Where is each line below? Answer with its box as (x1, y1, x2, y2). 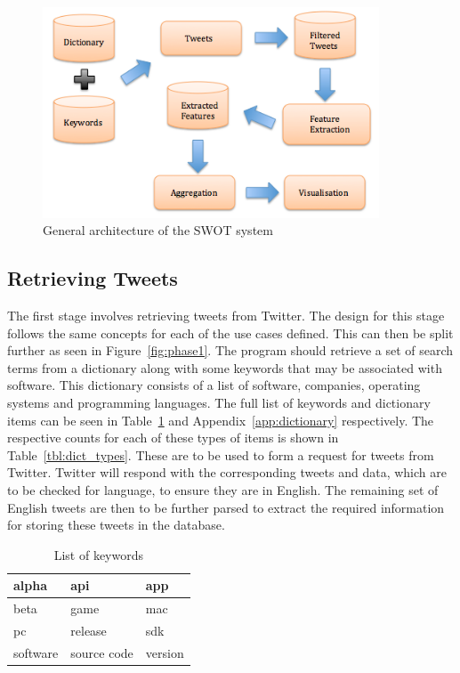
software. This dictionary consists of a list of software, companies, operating (7, 376, 421, 394)
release (70, 621, 107, 640)
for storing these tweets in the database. (7, 515, 225, 534)
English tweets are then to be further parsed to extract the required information (7, 498, 445, 516)
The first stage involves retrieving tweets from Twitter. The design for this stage (7, 306, 445, 325)
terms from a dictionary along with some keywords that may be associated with (7, 358, 442, 377)
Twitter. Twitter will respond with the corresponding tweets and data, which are (7, 463, 447, 482)
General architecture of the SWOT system (43, 221, 273, 239)
